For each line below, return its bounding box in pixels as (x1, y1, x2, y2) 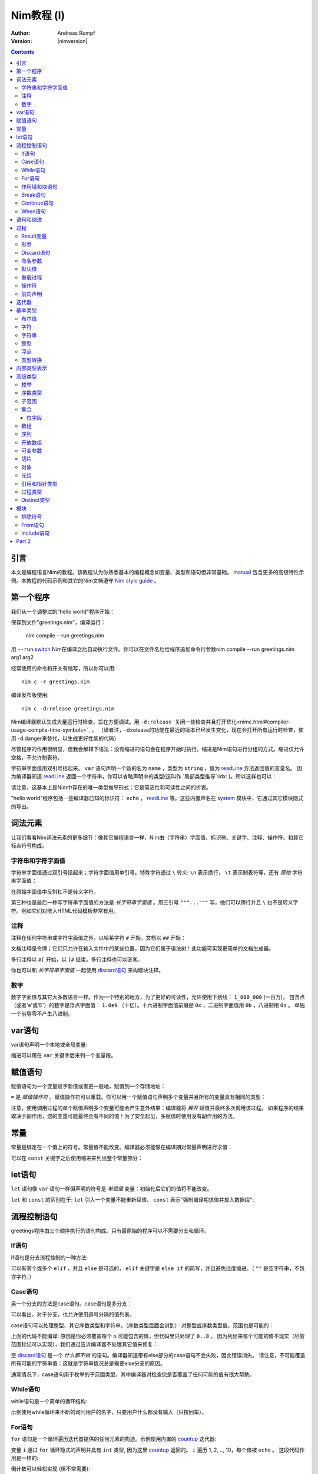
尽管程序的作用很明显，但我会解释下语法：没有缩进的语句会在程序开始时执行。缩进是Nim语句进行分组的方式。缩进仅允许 (11, 746, 304, 753)
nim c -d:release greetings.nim (21, 705, 115, 712)
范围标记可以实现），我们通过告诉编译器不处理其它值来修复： (11, 1341, 158, 1348)
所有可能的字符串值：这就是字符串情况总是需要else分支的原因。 (11, 1360, 166, 1367)
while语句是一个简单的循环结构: (11, 1397, 88, 1404)
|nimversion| (57, 37, 88, 44)
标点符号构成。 (11, 842, 47, 849)
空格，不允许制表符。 (11, 754, 63, 761)
